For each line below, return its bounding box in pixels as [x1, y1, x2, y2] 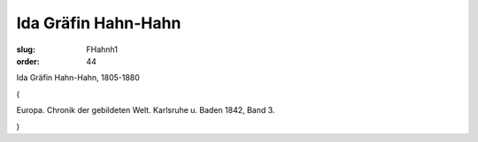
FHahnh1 [86, 44, 119, 55]
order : [16, 56, 40, 66]
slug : [16, 44, 35, 55]
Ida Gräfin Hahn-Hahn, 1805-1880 [16, 72, 141, 83]
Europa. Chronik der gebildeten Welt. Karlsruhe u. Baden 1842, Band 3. [16, 105, 275, 116]
